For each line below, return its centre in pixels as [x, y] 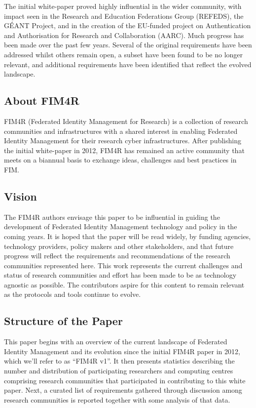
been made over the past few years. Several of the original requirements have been [128, 45]
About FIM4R [42, 101]
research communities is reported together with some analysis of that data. [117, 399]
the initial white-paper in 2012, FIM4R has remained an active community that [124, 150]
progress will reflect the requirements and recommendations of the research [117, 256]
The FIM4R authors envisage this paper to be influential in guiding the [112, 217]
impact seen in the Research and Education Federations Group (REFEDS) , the [124, 16]
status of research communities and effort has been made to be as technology [120, 275]
